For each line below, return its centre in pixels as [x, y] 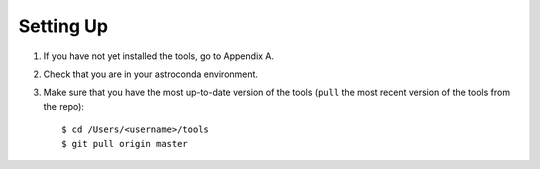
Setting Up [63, 26]
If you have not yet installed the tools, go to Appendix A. [159, 56]
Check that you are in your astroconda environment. [151, 74]
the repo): [64, 106]
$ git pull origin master [125, 143]
